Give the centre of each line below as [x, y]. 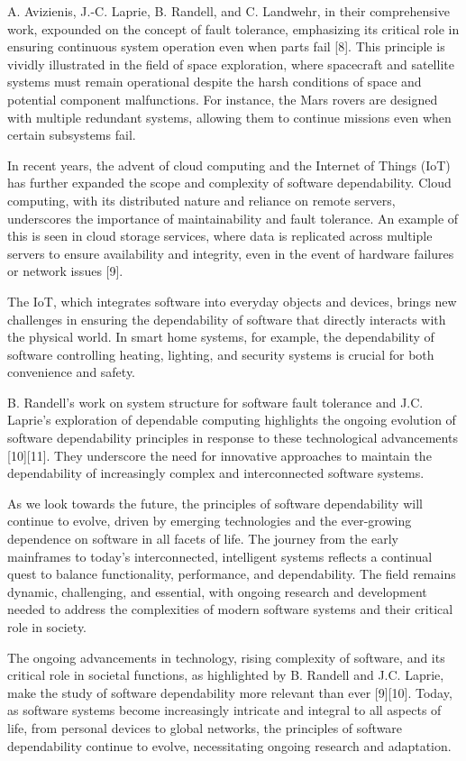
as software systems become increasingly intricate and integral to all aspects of [224, 710]
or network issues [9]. [65, 271]
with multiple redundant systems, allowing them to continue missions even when [229, 117]
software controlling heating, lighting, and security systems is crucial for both [221, 354]
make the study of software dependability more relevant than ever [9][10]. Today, [230, 692]
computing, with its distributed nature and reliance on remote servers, [201, 200]
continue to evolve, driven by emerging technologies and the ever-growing [210, 521]
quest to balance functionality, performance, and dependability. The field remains [232, 574]
